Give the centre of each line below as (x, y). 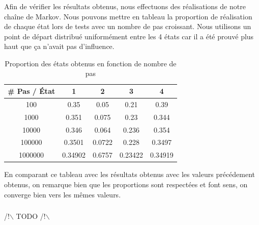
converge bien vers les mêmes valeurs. (63, 194)
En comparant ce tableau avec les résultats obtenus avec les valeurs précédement (130, 174)
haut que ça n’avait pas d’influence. (59, 46)
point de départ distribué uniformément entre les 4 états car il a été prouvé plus (129, 36)
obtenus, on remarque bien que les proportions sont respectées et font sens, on (126, 184)
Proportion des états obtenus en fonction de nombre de (91, 63)
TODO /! (31, 216)
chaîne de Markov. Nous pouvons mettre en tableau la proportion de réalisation (128, 16)
